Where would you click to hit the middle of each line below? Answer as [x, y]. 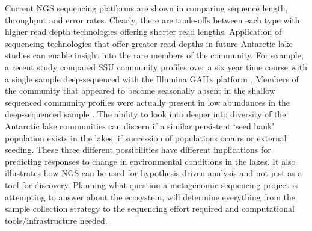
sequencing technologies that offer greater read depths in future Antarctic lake [149, 43]
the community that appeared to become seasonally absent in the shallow [140, 91]
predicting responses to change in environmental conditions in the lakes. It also [150, 161]
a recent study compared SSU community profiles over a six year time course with [156, 66]
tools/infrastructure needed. [56, 220]
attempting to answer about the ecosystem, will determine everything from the [150, 196]
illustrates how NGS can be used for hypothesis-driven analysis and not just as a [154, 173]
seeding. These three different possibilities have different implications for [138, 149]
